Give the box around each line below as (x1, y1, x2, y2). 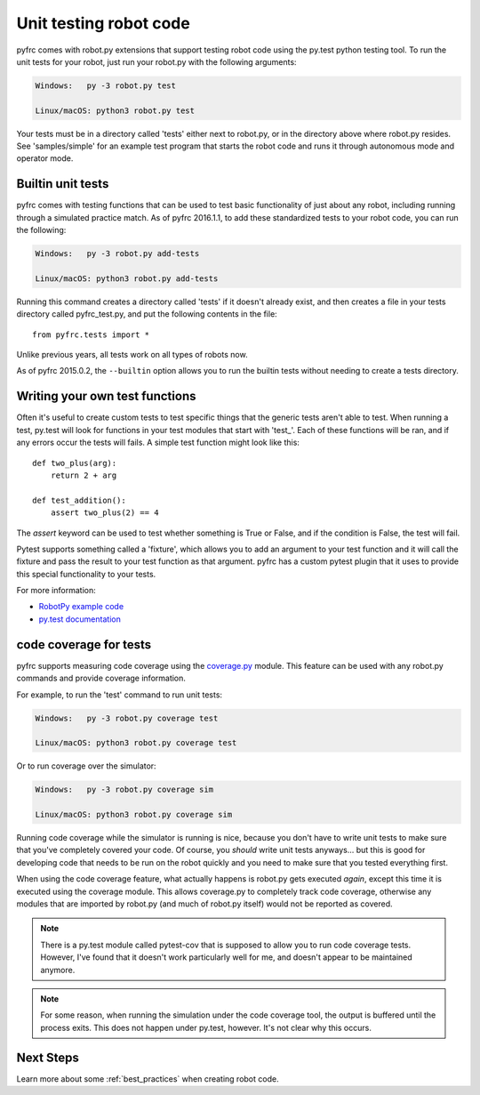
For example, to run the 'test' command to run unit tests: (16, 689, 222, 700)
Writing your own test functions (16, 389, 196, 404)
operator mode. (16, 153, 74, 164)
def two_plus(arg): (32, 458, 117, 468)
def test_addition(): (32, 495, 126, 505)
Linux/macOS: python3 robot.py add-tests (35, 273, 219, 284)
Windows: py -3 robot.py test (35, 80, 177, 91)
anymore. (40, 964, 76, 975)
